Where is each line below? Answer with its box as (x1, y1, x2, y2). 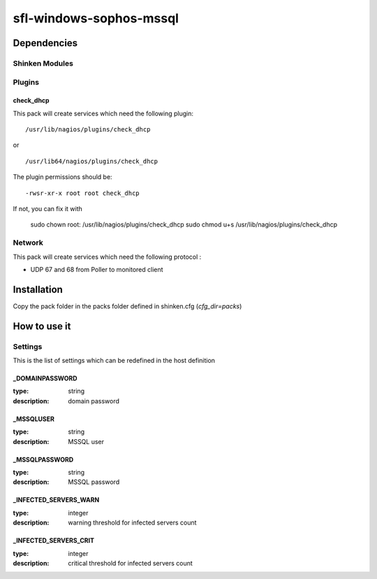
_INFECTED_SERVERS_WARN (13, 496, 100, 504)
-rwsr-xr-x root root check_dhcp (25, 189, 140, 197)
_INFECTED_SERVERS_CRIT (13, 536, 94, 545)
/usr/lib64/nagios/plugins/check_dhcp (25, 157, 158, 165)
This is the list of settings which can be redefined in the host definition (13, 357, 216, 365)
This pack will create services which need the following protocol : (13, 252, 202, 261)
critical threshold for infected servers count (68, 559, 193, 567)
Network (13, 238, 43, 248)
